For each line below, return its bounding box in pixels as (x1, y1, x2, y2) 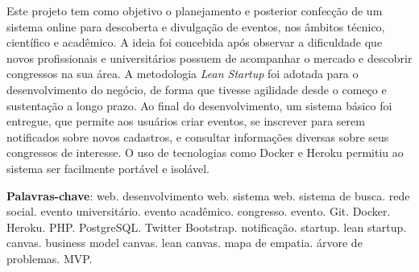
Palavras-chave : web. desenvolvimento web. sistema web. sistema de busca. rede (6, 187, 410, 204)
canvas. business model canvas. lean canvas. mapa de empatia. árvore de (6, 234, 363, 251)
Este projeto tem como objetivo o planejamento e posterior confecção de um (6, 2, 383, 19)
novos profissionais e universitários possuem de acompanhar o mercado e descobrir (6, 49, 413, 66)
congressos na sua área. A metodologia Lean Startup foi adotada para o (6, 65, 359, 82)
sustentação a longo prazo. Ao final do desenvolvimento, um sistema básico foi (6, 97, 392, 113)
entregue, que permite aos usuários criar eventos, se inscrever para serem (6, 113, 365, 130)
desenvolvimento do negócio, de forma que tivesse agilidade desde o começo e (6, 80, 387, 97)
